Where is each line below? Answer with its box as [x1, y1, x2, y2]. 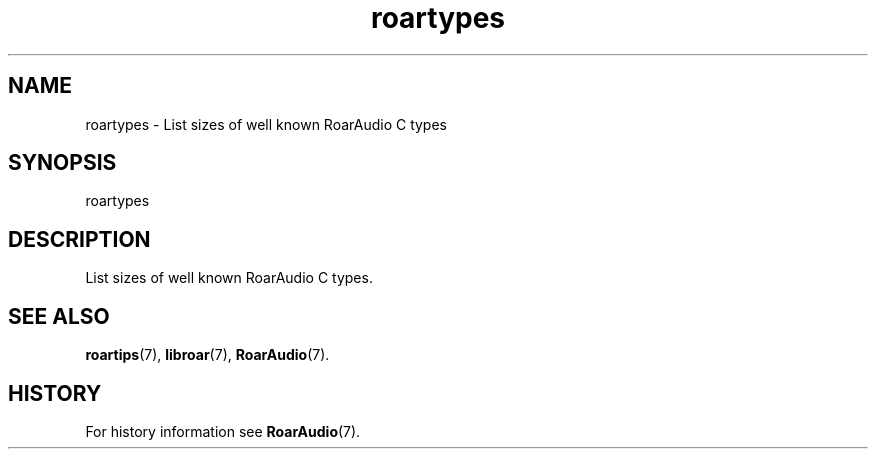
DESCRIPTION [8, 226, 151, 252]
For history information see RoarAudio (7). [85, 422, 361, 440]
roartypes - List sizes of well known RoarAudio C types [85, 115, 447, 133]
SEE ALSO [8, 303, 110, 329]
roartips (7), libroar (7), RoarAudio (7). [85, 346, 330, 364]
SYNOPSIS [8, 150, 117, 176]
